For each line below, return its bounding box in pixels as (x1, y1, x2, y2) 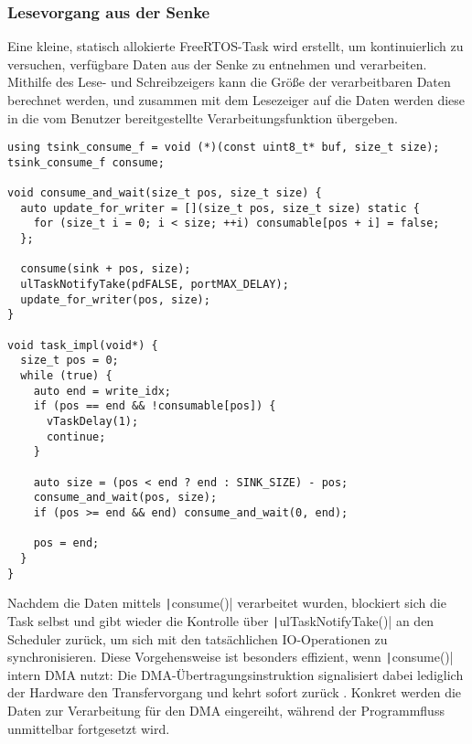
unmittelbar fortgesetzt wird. (7, 718, 170, 738)
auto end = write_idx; (33, 384, 171, 398)
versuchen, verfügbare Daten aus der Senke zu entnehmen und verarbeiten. (7, 54, 427, 73)
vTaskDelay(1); (46, 415, 139, 428)
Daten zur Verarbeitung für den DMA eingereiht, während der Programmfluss (7, 700, 445, 719)
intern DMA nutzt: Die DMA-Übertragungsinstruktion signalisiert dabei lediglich (7, 664, 464, 684)
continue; (46, 430, 106, 443)
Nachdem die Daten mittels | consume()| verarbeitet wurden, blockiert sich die (7, 593, 446, 612)
